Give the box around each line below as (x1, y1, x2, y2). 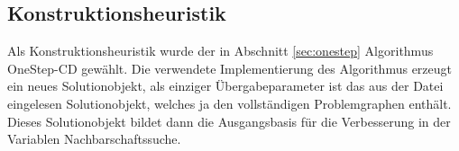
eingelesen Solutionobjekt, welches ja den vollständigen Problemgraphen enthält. (7, 93, 452, 112)
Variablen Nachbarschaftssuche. (7, 129, 181, 148)
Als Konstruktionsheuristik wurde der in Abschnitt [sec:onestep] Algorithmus (7, 41, 434, 60)
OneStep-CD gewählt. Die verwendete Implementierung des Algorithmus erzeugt (7, 58, 452, 77)
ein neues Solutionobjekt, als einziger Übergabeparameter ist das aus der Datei (7, 76, 444, 95)
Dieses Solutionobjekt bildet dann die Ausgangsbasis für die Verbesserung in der (7, 111, 451, 130)
